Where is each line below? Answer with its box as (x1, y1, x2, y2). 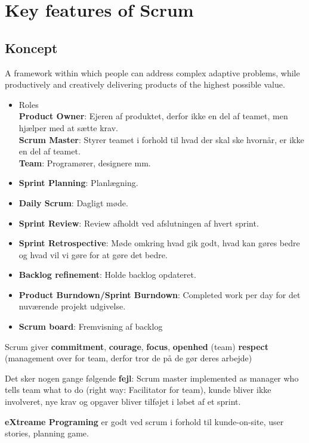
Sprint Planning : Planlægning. (18, 176, 138, 189)
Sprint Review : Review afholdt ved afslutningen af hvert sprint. (18, 216, 259, 229)
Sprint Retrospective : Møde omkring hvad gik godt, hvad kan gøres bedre (18, 237, 300, 249)
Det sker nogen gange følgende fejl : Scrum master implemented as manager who (5, 371, 299, 384)
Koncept (5, 38, 58, 57)
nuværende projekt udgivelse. (18, 300, 126, 312)
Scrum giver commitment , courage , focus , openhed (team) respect (5, 340, 268, 352)
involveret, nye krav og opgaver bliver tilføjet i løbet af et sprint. (5, 395, 241, 408)
